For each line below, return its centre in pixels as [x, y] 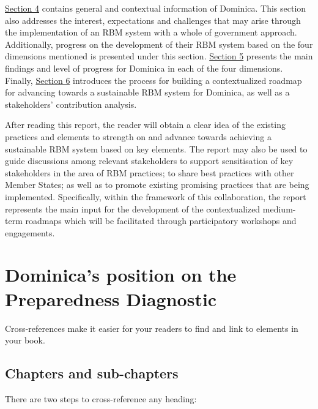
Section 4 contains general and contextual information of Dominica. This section [156, 8]
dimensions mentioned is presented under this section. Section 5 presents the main [159, 56]
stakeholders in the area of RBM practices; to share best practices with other [150, 172]
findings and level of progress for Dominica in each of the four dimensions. [144, 68]
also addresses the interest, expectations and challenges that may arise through [153, 20]
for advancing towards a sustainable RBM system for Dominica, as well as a [147, 92]
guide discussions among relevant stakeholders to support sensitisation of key [149, 161]
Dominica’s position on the [121, 275]
